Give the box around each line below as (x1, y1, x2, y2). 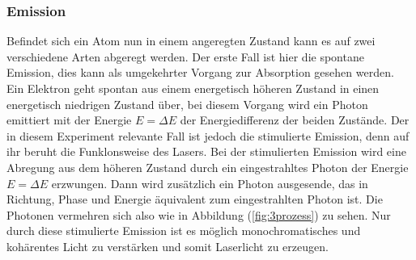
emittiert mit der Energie (6, 111, 132, 128)
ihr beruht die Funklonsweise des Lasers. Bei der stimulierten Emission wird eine (6, 143, 406, 160)
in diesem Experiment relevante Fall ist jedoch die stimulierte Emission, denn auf (6, 127, 410, 144)
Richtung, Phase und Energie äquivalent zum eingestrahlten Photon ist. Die (6, 191, 383, 208)
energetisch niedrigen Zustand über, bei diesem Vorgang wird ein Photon (6, 95, 368, 112)
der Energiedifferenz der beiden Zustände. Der (180, 111, 410, 128)
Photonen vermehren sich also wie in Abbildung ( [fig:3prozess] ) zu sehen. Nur (6, 206, 391, 223)
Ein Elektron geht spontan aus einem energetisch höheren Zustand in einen (6, 80, 380, 96)
